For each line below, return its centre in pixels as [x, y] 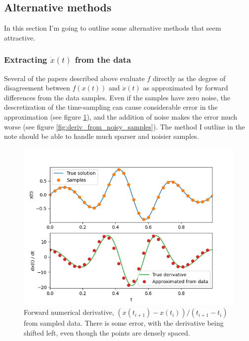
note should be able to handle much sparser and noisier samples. [102, 136]
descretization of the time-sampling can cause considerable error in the [111, 107]
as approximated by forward [186, 88]
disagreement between [37, 88]
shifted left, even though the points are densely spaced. [107, 332]
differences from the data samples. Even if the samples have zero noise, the [117, 97]
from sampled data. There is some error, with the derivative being [124, 323]
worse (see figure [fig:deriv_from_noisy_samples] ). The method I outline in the [124, 126]
